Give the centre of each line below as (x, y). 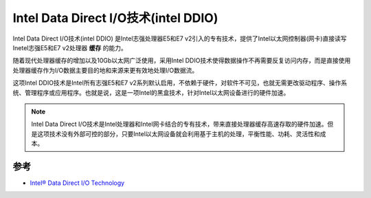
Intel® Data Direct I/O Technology (77, 183)
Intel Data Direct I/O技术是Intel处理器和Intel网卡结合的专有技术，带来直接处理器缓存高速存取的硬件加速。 (179, 124)
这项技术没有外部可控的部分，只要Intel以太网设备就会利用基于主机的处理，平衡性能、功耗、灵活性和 (179, 133)
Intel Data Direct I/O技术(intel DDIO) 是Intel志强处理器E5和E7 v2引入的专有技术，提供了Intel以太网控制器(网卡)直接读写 (180, 38)
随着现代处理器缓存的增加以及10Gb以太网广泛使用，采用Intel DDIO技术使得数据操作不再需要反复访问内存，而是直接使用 (182, 60)
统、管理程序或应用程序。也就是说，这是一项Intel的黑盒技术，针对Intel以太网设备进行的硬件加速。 (151, 92)
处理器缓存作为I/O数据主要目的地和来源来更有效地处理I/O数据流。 (105, 70)
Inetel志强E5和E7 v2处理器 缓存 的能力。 (70, 47)
